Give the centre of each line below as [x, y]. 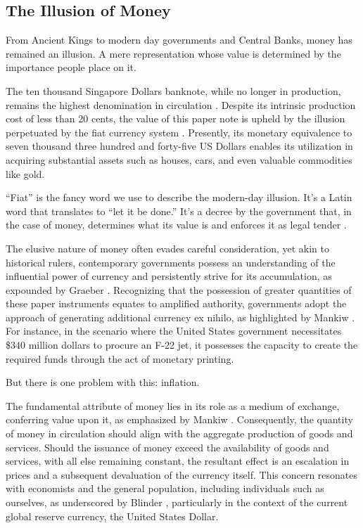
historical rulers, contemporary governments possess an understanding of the [171, 262]
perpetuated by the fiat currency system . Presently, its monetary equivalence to [179, 132]
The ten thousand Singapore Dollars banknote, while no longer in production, [173, 90]
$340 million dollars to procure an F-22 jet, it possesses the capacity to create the [182, 345]
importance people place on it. [71, 67]
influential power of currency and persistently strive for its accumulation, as [169, 276]
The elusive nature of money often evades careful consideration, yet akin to [167, 248]
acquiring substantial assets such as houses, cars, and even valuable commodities [179, 159]
